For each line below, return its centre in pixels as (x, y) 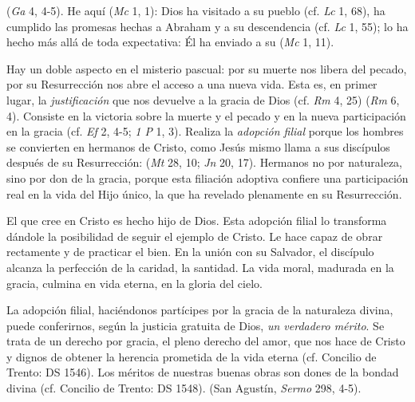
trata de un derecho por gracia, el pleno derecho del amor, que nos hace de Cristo (206, 341)
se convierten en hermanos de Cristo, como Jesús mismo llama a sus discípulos (198, 146)
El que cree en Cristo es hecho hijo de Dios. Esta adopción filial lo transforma (197, 221)
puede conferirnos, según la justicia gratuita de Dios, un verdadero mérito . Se (196, 325)
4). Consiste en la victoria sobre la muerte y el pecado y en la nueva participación (206, 115)
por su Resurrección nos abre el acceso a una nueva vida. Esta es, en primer (192, 84)
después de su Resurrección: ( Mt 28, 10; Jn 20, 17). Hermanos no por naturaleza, (204, 162)
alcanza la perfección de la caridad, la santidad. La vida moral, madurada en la (200, 267)
